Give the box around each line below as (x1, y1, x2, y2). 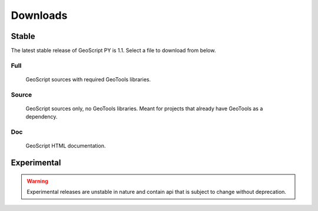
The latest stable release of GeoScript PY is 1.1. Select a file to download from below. (11, 47, 216, 54)
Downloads (11, 9, 68, 22)
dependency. (25, 113, 58, 120)
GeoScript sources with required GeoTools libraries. (25, 76, 151, 83)
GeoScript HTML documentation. (25, 142, 106, 150)
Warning (26, 177, 48, 184)
